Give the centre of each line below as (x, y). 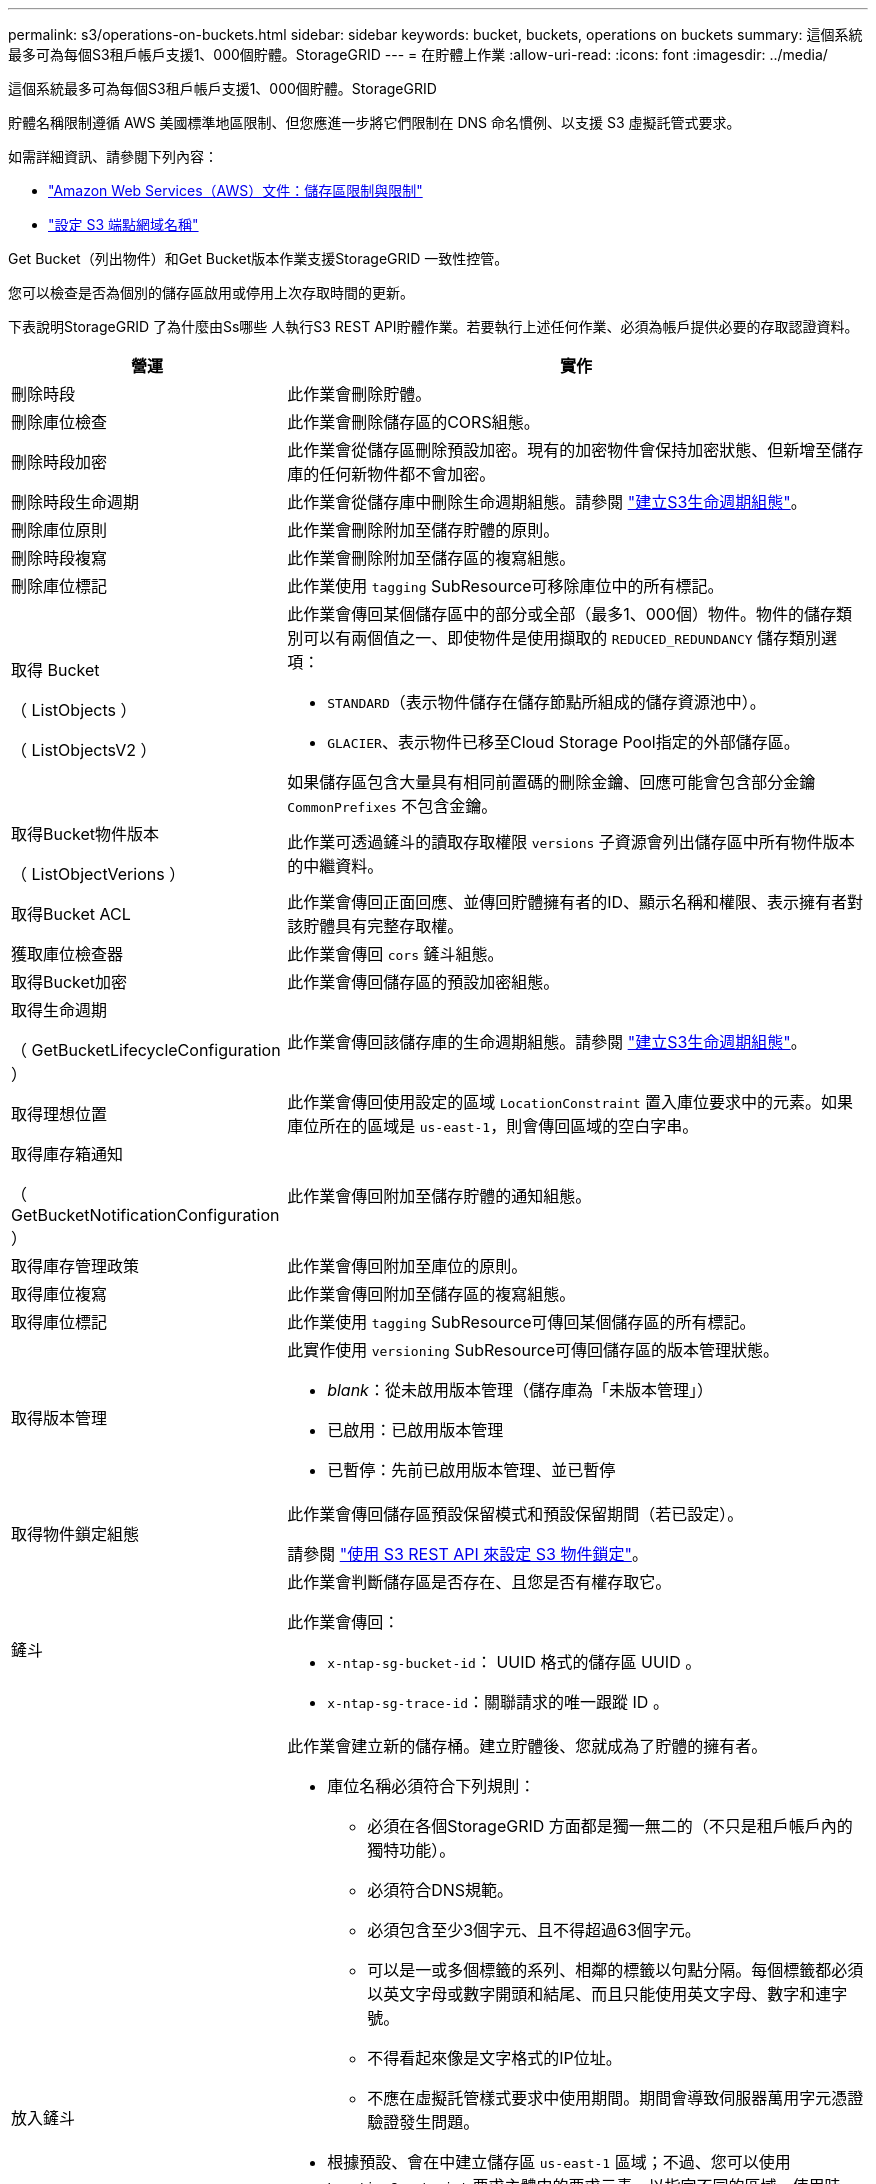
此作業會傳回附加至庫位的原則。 (407, 1266)
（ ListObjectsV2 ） (84, 750)
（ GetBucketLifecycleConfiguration (146, 1050)
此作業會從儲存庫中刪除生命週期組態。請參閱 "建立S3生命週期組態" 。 (547, 502)
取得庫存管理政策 (75, 1266)
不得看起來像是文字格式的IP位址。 (494, 2058)
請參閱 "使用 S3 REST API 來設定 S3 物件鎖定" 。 (467, 1554)
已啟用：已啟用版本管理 (415, 1430)
